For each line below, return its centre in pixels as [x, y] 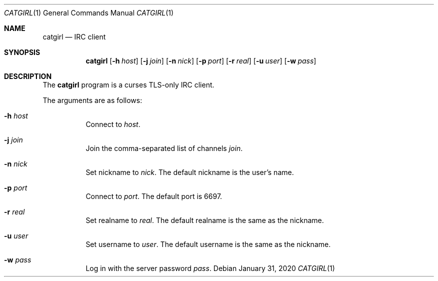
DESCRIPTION [28, 76]
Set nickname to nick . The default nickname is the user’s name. [190, 172]
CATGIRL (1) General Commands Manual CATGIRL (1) [89, 13]
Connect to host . [113, 124]
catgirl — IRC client [74, 37]
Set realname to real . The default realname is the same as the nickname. [205, 220]
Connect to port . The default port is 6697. [154, 196]
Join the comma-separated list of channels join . [164, 148]
